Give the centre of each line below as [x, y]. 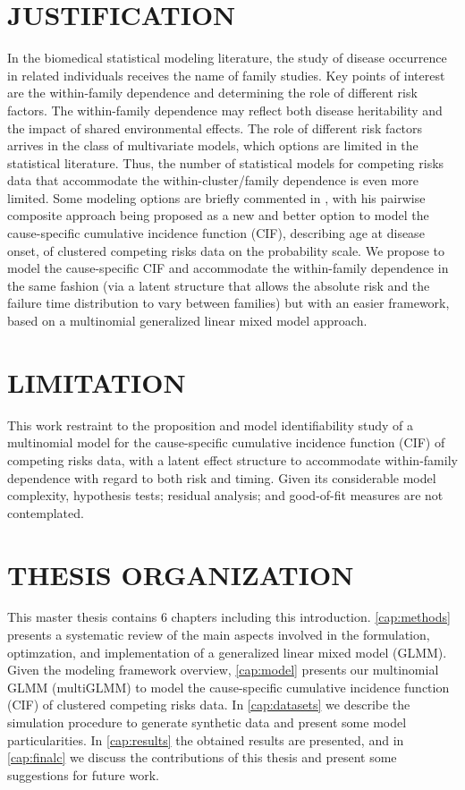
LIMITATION [97, 382]
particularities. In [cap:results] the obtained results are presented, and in [206, 739]
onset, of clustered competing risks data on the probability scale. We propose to [226, 250]
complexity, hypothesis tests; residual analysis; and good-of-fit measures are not [225, 495]
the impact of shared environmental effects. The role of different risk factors [215, 127]
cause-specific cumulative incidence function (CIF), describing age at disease [216, 233]
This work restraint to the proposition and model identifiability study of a [210, 425]
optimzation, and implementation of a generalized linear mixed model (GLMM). [227, 652]
